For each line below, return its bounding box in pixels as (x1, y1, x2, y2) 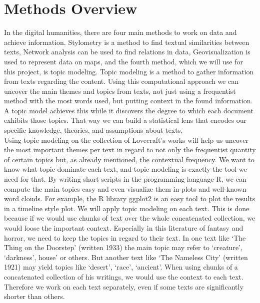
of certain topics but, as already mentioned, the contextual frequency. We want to (4, 154, 254, 164)
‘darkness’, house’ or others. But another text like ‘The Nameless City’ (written (4, 252, 248, 262)
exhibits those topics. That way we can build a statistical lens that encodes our (4, 115, 247, 125)
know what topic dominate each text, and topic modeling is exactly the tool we (4, 164, 247, 174)
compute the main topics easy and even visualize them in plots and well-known (4, 183, 246, 194)
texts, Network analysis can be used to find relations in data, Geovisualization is (4, 46, 250, 57)
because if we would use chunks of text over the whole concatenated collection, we (4, 213, 255, 223)
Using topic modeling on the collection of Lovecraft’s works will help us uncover (4, 134, 249, 145)
